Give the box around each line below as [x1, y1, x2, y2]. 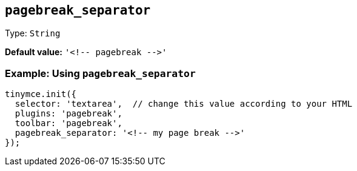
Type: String [5, 28, 61, 39]
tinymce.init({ [5, 89, 77, 99]
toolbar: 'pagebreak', [15, 118, 122, 129]
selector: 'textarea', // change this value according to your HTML [15, 99, 353, 109]
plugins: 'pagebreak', [15, 109, 122, 119]
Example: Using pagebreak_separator [5, 67, 196, 79]
